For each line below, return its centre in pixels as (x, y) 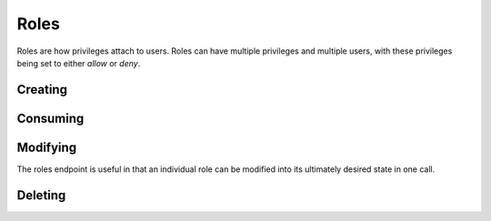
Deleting (41, 195)
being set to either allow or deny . (79, 63)
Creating (42, 90)
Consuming (50, 118)
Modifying (47, 147)
